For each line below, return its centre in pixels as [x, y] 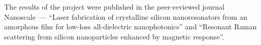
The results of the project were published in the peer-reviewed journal [115, 7]
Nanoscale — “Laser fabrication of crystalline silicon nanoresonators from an [126, 16]
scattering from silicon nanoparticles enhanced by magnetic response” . [114, 36]
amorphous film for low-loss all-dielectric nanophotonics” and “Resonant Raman [130, 27]
